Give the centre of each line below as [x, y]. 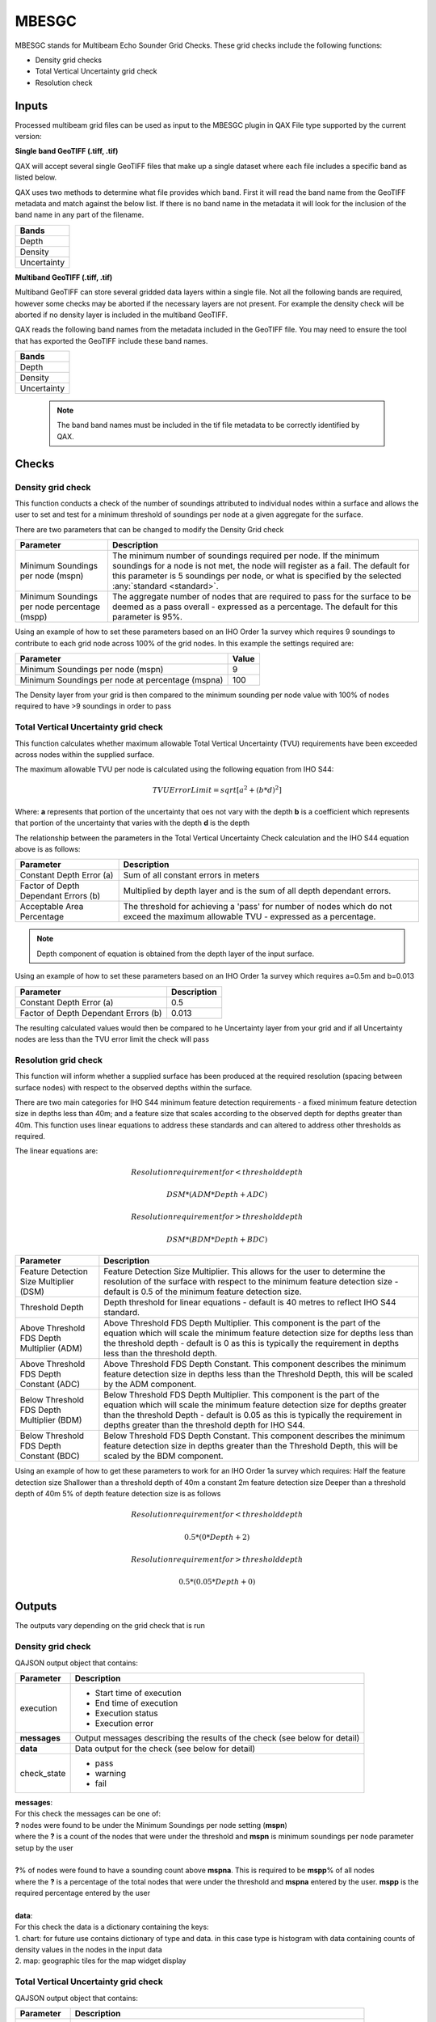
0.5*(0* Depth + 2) [217, 1537]
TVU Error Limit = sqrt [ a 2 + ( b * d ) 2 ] [217, 790]
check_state [43, 1774]
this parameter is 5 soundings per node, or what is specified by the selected [257, 576]
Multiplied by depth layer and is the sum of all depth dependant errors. [257, 891]
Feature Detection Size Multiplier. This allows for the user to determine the [245, 1271]
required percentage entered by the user [83, 1893]
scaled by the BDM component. [163, 1456]
